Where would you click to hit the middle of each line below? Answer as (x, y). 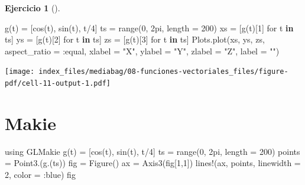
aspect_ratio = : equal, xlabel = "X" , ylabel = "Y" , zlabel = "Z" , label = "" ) (142, 51)
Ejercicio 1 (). (33, 8)
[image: (20, 72)
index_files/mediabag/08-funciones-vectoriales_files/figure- (163, 72)
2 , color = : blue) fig (40, 174)
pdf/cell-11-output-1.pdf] (58, 84)
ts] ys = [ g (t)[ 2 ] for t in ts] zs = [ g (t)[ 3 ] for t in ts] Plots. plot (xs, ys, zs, (135, 39)
